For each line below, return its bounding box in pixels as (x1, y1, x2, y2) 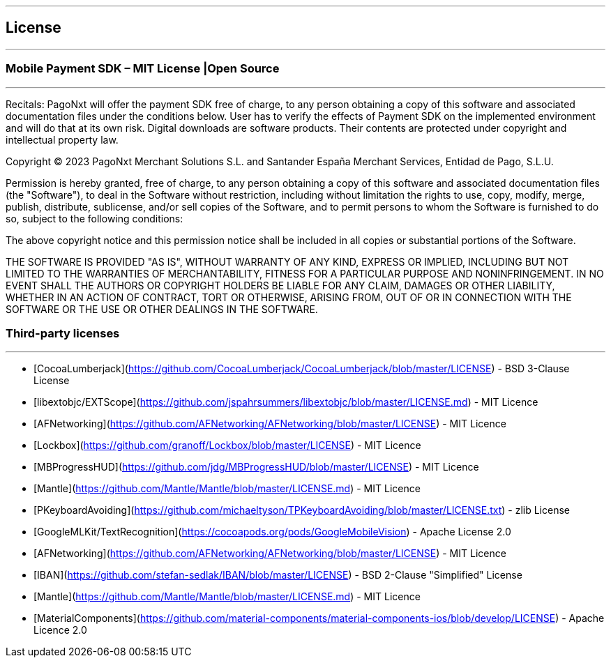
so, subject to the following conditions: (6, 212, 183, 224)
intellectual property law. (6, 133, 119, 146)
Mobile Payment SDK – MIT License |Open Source (6, 61, 280, 76)
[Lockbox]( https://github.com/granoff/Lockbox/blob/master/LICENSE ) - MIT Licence (33, 439, 421, 452)
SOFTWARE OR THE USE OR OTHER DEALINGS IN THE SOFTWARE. (6, 303, 318, 315)
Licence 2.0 (33, 624, 87, 637)
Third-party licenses (6, 326, 120, 340)
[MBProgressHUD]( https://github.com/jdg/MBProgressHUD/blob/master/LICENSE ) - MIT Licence (33, 461, 479, 473)
